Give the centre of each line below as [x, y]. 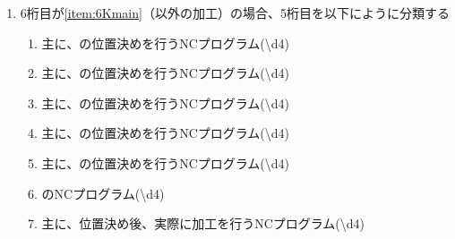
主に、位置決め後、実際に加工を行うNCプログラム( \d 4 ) [203, 223]
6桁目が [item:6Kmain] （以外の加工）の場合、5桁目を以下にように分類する [235, 13]
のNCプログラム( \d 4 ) [103, 193]
